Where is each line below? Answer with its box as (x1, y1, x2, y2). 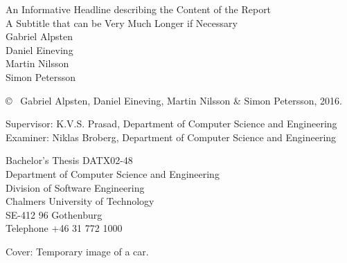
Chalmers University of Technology (6, 194, 154, 208)
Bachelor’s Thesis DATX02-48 (6, 153, 133, 167)
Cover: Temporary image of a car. (6, 244, 149, 258)
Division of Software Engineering (6, 180, 145, 194)
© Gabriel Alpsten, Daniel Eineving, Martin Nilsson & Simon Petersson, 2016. (6, 93, 343, 107)
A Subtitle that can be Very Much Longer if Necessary (6, 15, 238, 30)
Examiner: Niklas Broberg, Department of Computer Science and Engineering (6, 129, 337, 144)
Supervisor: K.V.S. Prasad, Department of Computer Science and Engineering (6, 116, 337, 131)
